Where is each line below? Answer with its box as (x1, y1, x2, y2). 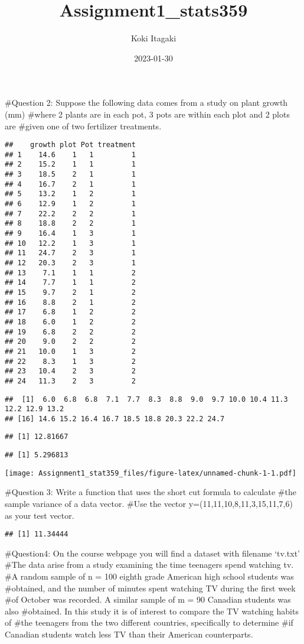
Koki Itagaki (130, 32, 176, 44)
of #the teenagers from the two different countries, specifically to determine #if (5, 616, 293, 629)
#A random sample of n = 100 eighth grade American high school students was (5, 570, 294, 583)
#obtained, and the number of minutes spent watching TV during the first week (5, 581, 296, 594)
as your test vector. (5, 509, 74, 521)
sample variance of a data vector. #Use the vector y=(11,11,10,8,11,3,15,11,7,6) (5, 497, 293, 510)
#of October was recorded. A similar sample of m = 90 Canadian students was (5, 593, 291, 606)
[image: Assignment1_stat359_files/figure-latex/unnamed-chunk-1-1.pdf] (5, 469, 296, 477)
